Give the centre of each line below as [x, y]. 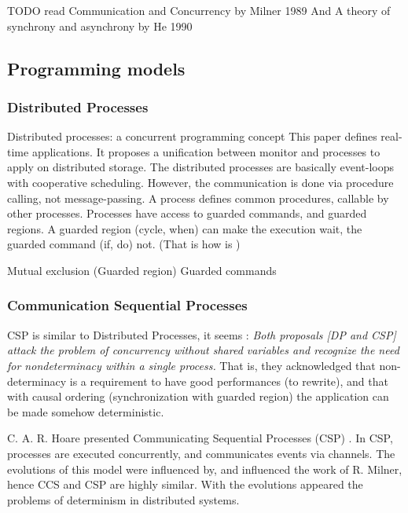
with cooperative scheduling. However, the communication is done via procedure [200, 182]
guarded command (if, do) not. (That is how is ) [124, 244]
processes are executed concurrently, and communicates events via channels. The [201, 453]
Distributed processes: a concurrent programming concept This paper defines [192, 136]
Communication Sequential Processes [127, 305]
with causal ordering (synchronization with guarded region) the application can [198, 396]
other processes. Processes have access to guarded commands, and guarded [187, 213]
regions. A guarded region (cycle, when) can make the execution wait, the [185, 228]
